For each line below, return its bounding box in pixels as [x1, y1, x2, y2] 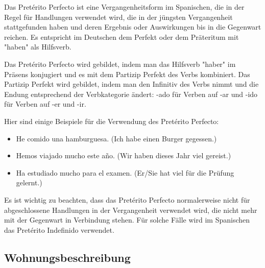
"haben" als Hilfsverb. [4, 41, 71, 52]
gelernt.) [16, 177, 42, 188]
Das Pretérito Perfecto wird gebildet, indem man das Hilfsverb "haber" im [4, 58, 236, 69]
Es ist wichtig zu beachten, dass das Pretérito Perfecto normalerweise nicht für [4, 194, 250, 205]
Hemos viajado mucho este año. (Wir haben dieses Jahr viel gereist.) [16, 150, 231, 161]
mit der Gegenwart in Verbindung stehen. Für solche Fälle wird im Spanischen [4, 214, 250, 225]
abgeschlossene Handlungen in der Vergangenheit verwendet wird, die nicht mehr [4, 204, 257, 215]
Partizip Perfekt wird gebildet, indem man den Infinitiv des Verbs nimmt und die [4, 79, 259, 89]
